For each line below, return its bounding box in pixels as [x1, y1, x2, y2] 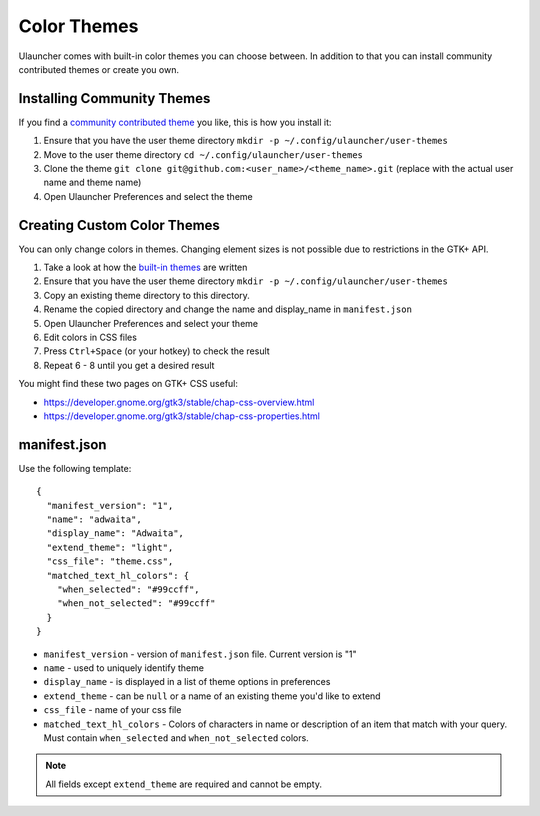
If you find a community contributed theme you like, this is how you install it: [18, 116, 332, 128]
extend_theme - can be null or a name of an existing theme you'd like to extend [43, 690, 381, 702]
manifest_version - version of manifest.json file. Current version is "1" [43, 648, 357, 660]
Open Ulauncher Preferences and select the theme [43, 190, 254, 202]
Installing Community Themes [18, 90, 211, 107]
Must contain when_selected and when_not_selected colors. [43, 731, 309, 744]
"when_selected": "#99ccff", [56, 584, 200, 595]
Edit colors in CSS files [43, 331, 137, 344]
